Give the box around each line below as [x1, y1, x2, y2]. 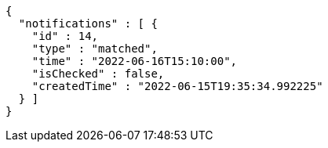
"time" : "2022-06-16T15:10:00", [31, 55, 238, 67]
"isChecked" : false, [31, 67, 165, 80]
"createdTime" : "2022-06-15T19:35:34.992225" [31, 80, 323, 92]
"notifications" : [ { [18, 17, 158, 30]
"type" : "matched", [31, 42, 158, 55]
